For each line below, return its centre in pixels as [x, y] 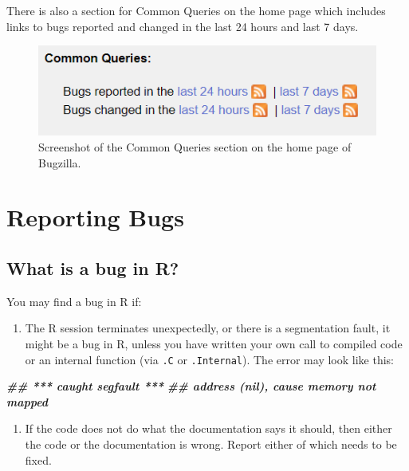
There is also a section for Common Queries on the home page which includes [196, 10]
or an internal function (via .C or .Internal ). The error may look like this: [209, 359]
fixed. [38, 459]
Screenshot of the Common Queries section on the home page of [195, 146]
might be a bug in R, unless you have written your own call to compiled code [214, 343]
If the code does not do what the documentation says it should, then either [208, 428]
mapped [28, 401]
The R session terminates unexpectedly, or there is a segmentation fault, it [208, 328]
